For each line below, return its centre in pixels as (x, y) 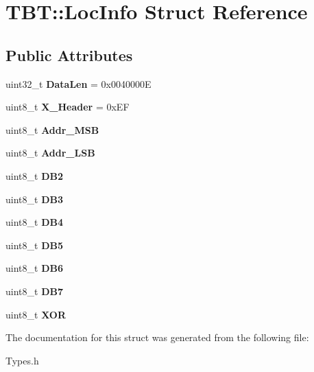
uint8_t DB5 (34, 245)
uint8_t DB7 (34, 291)
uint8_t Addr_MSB (52, 129)
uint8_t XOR (36, 314)
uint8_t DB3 (34, 199)
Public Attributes (69, 55)
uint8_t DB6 (34, 268)
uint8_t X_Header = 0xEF (68, 107)
